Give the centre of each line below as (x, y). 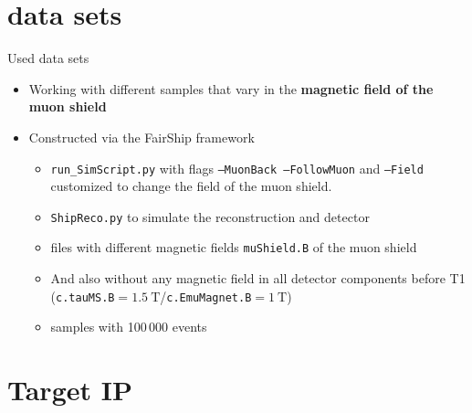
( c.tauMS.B (83, 296)
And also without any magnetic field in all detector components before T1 (258, 278)
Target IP (70, 390)
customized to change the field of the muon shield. (191, 186)
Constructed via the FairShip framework (142, 137)
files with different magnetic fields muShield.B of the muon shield (234, 247)
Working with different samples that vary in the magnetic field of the (231, 88)
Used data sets (48, 58)
